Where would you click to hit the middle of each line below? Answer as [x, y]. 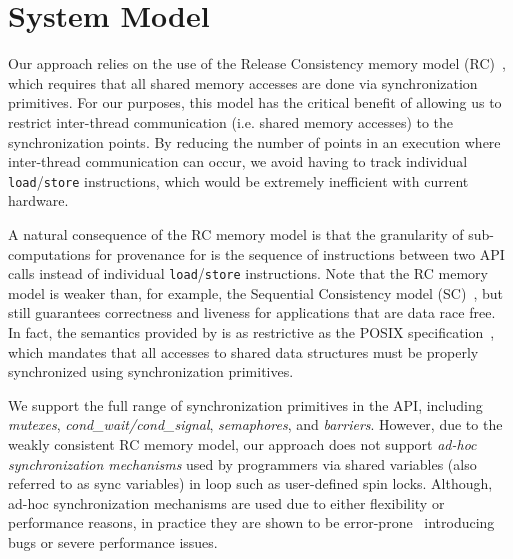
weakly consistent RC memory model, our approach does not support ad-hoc [242, 443]
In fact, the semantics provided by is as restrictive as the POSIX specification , [251, 331]
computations [49, 253]
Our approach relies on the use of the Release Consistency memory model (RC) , [257, 63]
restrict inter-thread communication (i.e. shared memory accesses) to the [231, 121]
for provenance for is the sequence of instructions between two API [300, 253]
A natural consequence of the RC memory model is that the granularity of [236, 233]
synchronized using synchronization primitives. [151, 371]
